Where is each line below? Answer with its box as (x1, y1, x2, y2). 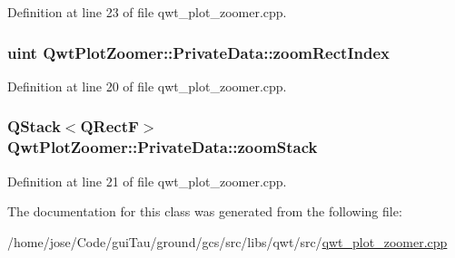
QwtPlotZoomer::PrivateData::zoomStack (7, 136, 318, 158)
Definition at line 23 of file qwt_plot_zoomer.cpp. (7, 3, 287, 21)
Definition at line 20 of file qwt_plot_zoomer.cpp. (7, 76, 287, 95)
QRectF (80, 115, 139, 138)
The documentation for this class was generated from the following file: (7, 202, 402, 221)
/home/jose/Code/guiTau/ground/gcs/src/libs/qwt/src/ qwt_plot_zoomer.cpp (7, 232, 448, 251)
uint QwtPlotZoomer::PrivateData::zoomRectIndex (7, 41, 390, 63)
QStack (7, 115, 61, 138)
